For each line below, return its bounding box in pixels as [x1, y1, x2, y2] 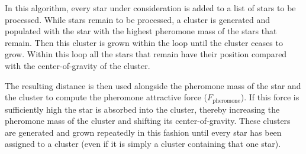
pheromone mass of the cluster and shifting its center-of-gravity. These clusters [5, 114, 291, 127]
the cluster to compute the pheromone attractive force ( [5, 91, 208, 103]
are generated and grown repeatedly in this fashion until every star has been [5, 126, 282, 138]
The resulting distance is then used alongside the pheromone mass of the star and [5, 79, 301, 91]
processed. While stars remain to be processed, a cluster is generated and [5, 13, 270, 25]
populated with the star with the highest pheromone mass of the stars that [5, 25, 277, 37]
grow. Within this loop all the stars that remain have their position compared [5, 48, 287, 60]
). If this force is [240, 91, 299, 103]
